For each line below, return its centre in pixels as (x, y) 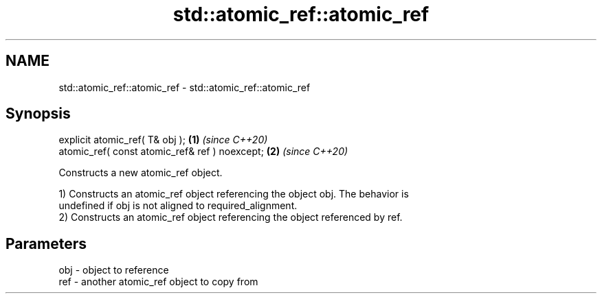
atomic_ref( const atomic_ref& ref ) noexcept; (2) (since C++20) (203, 152)
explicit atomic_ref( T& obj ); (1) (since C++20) (163, 140)
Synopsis (38, 114)
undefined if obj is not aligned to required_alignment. (178, 206)
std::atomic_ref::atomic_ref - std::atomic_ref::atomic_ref (185, 87)
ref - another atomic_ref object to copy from (158, 282)
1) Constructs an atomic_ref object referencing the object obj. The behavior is (234, 194)
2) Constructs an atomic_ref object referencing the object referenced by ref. (231, 217)
